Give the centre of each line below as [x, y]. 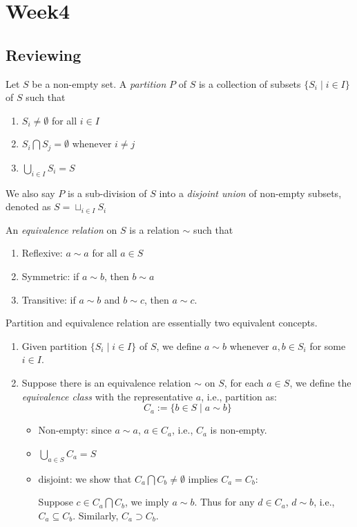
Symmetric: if [50, 276]
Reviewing [44, 54]
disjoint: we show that [85, 478]
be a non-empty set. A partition [99, 83]
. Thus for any [224, 502]
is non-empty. [239, 430]
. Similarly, [96, 515]
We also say [30, 193]
